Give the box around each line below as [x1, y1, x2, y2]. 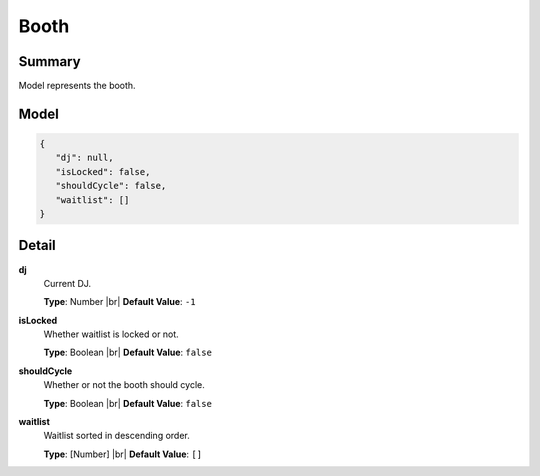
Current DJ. [43, 277, 92, 289]
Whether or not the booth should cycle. [43, 379, 205, 391]
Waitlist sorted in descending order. [43, 430, 190, 442]
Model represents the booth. [18, 80, 136, 92]
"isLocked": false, [55, 166, 151, 177]
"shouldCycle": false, [55, 180, 167, 192]
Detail [18, 237, 57, 254]
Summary [18, 53, 81, 70]
